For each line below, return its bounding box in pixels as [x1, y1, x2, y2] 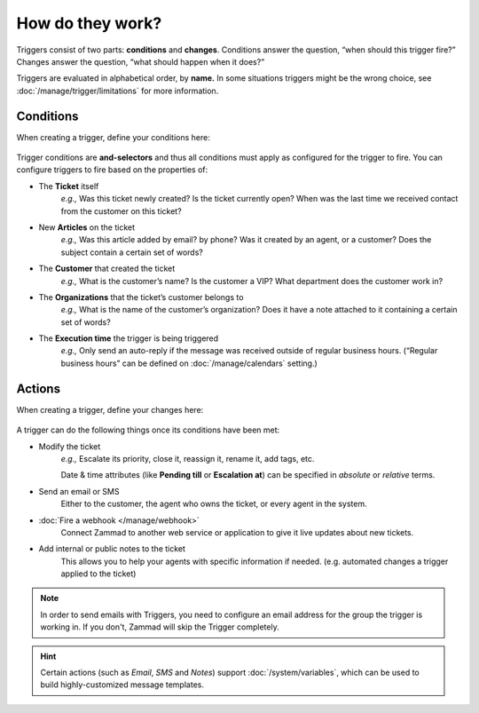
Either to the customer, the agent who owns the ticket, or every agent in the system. [60, 498, 367, 510]
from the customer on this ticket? [60, 205, 182, 217]
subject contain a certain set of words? [60, 247, 203, 257]
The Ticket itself [38, 180, 99, 191]
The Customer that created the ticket [38, 263, 176, 274]
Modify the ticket [38, 440, 101, 452]
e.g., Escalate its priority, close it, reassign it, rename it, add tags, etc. [60, 453, 315, 463]
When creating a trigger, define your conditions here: [16, 131, 210, 142]
